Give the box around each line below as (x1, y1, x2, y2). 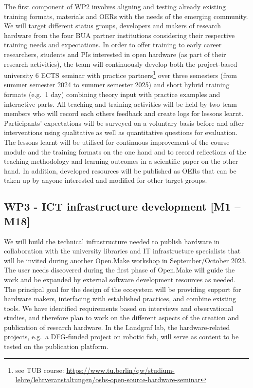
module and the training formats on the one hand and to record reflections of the (4, 146, 246, 156)
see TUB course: (15, 365, 64, 375)
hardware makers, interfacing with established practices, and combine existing (4, 293, 236, 304)
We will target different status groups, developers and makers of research (4, 20, 221, 31)
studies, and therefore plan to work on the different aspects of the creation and (4, 312, 239, 323)
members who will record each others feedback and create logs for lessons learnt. (4, 108, 244, 118)
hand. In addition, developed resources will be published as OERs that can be (4, 165, 236, 175)
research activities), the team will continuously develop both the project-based (4, 58, 237, 69)
